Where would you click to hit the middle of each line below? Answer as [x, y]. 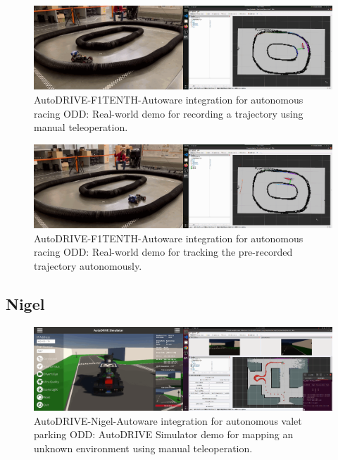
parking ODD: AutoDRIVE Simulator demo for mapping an [164, 434]
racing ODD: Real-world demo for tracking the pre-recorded [163, 252]
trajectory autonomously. [88, 265]
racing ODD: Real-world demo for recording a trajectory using [169, 113]
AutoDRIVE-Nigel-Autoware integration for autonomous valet [168, 420]
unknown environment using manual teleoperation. [143, 448]
